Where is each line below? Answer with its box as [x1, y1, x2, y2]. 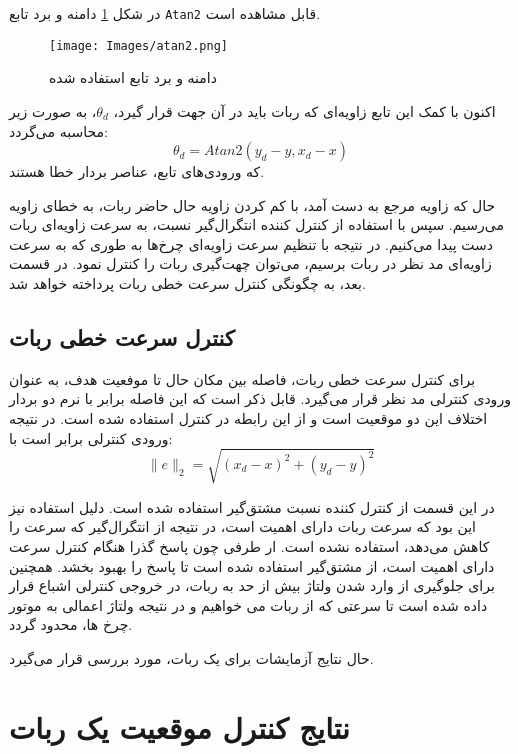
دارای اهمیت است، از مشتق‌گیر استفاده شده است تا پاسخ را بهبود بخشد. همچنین [9, 555, 495, 576]
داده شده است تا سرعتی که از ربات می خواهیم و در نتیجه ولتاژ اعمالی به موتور [9, 594, 488, 615]
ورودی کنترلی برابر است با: [9, 427, 173, 448]
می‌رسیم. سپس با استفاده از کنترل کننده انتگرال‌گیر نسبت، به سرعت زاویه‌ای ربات [9, 214, 504, 235]
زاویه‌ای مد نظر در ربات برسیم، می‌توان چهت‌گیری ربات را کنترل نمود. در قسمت [9, 253, 492, 274]
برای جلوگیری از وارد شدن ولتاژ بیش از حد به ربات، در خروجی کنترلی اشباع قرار [9, 575, 495, 596]
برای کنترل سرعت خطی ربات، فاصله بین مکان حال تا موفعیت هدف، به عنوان [9, 368, 476, 389]
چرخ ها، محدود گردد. [9, 614, 133, 635]
